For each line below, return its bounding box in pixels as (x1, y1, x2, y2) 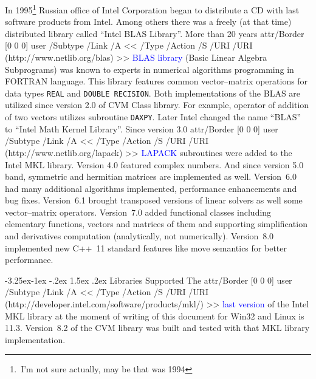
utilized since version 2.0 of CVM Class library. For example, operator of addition (5, 98, 309, 111)
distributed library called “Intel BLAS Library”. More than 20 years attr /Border (5, 27, 304, 39)
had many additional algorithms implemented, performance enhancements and (5, 182, 297, 194)
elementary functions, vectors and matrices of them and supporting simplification (5, 217, 307, 230)
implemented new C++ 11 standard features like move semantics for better (5, 241, 287, 254)
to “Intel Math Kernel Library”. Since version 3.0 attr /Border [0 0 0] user (5, 122, 278, 135)
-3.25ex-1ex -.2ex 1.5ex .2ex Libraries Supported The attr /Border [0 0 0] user (5, 273, 292, 286)
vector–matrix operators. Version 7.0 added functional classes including (5, 205, 272, 218)
